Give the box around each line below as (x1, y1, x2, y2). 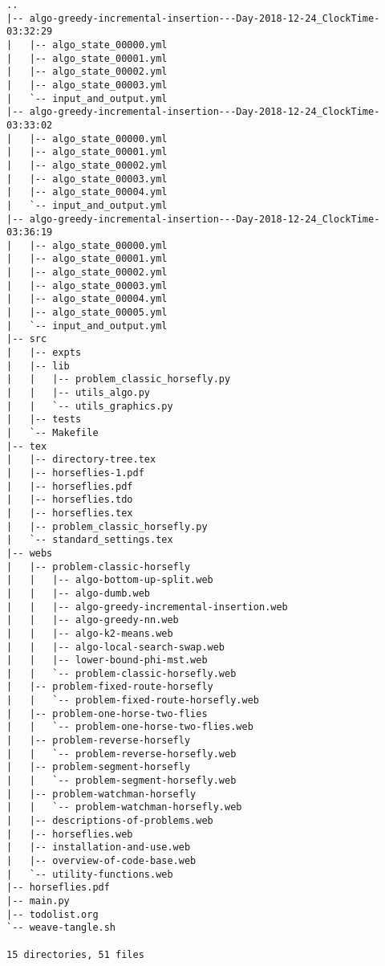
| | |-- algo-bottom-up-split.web (6, 574, 213, 586)
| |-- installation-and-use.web (6, 842, 191, 854)
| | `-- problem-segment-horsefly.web (6, 775, 237, 787)
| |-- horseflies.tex (6, 507, 133, 519)
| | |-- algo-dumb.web (6, 587, 150, 599)
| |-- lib (6, 360, 70, 372)
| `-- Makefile (6, 427, 99, 438)
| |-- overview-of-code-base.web (6, 855, 197, 866)
